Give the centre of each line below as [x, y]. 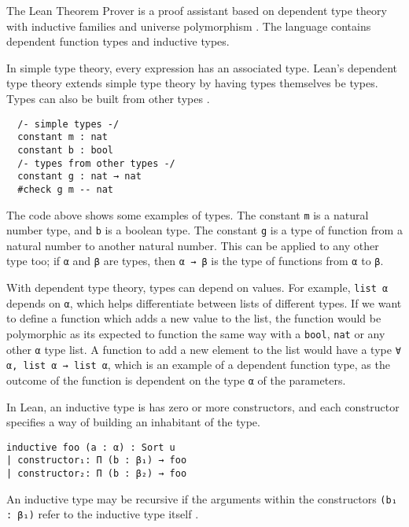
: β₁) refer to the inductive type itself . [103, 514]
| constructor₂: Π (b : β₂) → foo [97, 474]
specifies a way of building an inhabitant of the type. [133, 422]
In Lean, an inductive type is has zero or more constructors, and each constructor [203, 406]
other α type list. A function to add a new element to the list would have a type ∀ [204, 349]
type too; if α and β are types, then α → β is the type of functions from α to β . [195, 261]
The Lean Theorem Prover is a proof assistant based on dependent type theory [197, 10]
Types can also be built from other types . [108, 98]
